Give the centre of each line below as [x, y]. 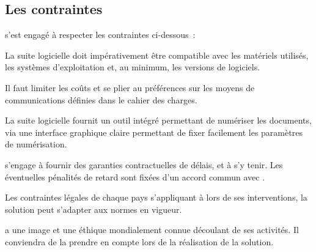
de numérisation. [36, 144]
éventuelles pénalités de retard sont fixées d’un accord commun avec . [135, 176]
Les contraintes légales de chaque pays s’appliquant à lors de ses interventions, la [156, 197]
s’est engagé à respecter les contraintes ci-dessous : [100, 35]
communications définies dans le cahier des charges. [101, 99]
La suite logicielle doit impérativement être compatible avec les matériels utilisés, [157, 55]
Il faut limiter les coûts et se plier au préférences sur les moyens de [130, 87]
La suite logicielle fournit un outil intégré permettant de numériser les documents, [158, 120]
